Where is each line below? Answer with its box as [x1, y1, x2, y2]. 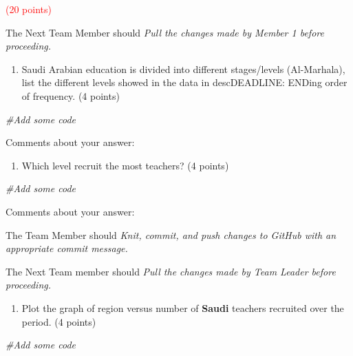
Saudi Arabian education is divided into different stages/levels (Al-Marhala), [21, 61, 345, 76]
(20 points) [6, 2, 52, 16]
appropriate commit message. [6, 241, 128, 255]
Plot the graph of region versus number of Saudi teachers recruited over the [21, 300, 344, 315]
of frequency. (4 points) [21, 88, 120, 103]
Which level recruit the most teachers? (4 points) [21, 158, 229, 172]
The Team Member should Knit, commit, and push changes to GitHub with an [6, 227, 336, 242]
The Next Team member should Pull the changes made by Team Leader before [6, 264, 336, 278]
